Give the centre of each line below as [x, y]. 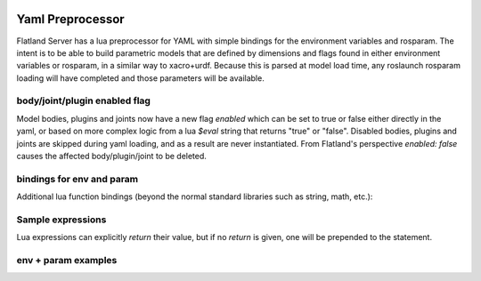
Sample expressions [61, 220]
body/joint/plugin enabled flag [84, 100]
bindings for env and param [77, 179]
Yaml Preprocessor [70, 19]
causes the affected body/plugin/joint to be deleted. [111, 156]
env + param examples [67, 261]
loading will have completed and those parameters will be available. [140, 78]
